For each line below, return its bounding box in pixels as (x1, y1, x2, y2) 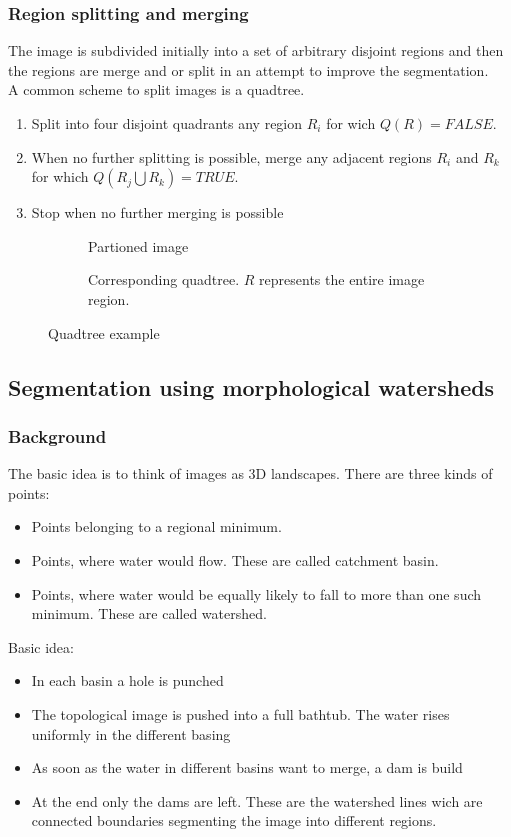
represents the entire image (259, 269, 425, 290)
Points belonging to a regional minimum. (31, 516, 282, 537)
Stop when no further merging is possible (31, 202, 284, 223)
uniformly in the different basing (31, 723, 231, 744)
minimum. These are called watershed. (31, 603, 267, 624)
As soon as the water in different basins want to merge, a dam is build (31, 757, 463, 778)
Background (8, 423, 107, 448)
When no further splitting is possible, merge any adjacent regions (31, 146, 432, 167)
